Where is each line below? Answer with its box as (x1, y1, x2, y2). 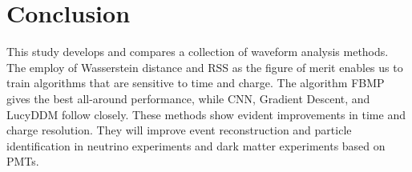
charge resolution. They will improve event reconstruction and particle (6, 122, 352, 138)
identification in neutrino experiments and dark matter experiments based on (6, 137, 386, 154)
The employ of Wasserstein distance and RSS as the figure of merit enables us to (6, 58, 403, 75)
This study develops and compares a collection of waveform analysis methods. (6, 43, 389, 60)
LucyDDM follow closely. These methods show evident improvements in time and (6, 106, 406, 122)
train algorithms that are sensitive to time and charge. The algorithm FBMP (6, 74, 385, 91)
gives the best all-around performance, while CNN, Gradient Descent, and (6, 90, 370, 106)
